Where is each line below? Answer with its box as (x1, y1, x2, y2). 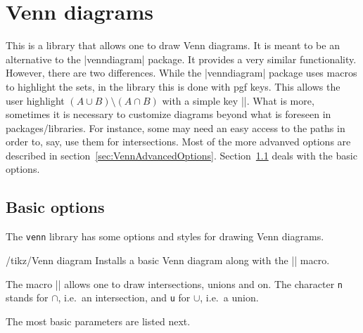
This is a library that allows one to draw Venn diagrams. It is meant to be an (6, 38, 340, 53)
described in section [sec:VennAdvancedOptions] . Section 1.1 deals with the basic (6, 148, 357, 162)
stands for (6, 290, 49, 305)
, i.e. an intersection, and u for (58, 290, 191, 305)
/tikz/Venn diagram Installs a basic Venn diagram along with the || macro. (6, 252, 330, 267)
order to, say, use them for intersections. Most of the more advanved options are (6, 134, 351, 149)
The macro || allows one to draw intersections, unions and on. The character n (6, 276, 343, 291)
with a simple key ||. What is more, (162, 93, 314, 107)
